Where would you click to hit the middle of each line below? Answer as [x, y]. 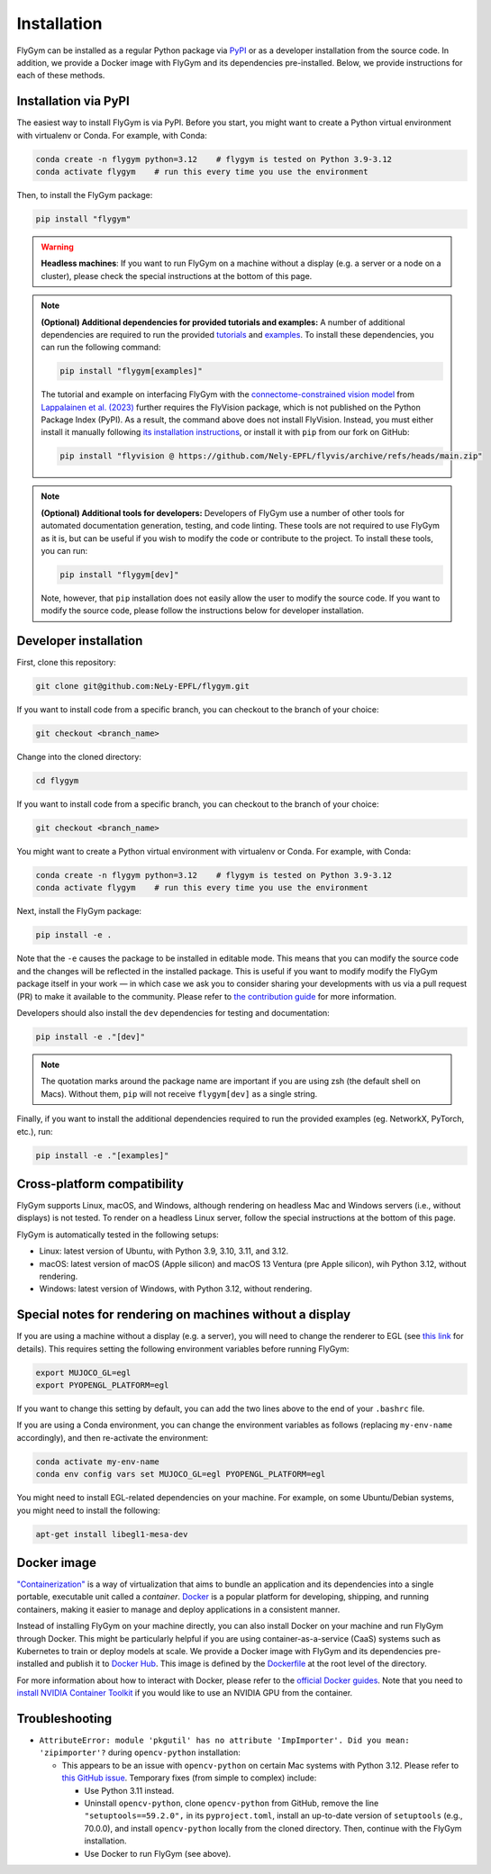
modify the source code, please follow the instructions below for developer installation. [202, 611]
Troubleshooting [64, 1719]
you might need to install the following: [89, 1510]
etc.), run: [35, 1131]
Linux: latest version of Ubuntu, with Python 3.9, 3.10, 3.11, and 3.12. [164, 1251]
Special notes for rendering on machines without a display [184, 1315]
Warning [57, 247]
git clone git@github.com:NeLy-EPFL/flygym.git [142, 686]
